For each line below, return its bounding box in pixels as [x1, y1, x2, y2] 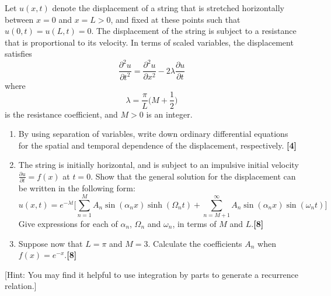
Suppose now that [18, 237, 83, 249]
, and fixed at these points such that [110, 13, 241, 25]
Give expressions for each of [18, 217, 118, 229]
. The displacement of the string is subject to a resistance [91, 25, 297, 37]
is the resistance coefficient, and [5, 108, 118, 120]
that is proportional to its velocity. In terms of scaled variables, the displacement [5, 36, 294, 48]
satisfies [5, 47, 32, 60]
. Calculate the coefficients [148, 237, 242, 249]
